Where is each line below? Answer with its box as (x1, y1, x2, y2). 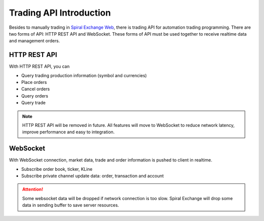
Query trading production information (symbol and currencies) (21, 72, 147, 78)
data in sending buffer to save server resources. (22, 202, 119, 208)
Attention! (22, 186, 44, 192)
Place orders (21, 80, 47, 85)
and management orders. (9, 38, 60, 44)
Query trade (21, 100, 46, 106)
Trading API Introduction (9, 7, 111, 18)
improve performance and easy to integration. (22, 129, 115, 135)
